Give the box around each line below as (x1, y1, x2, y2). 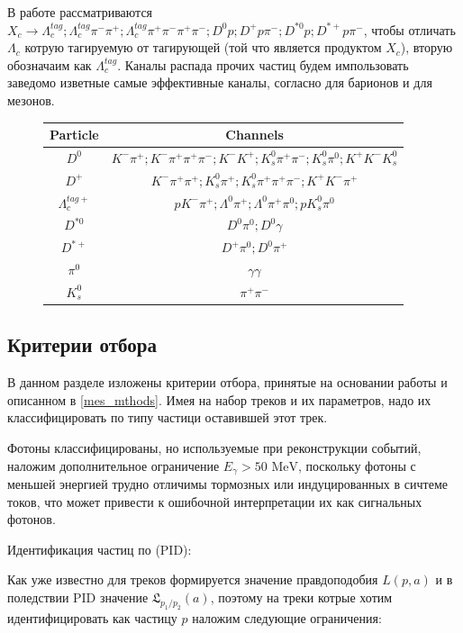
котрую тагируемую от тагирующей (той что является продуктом (24, 38, 382, 57)
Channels (225, 125, 284, 144)
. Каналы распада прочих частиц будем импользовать (117, 55, 409, 74)
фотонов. (7, 510, 56, 529)
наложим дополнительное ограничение (7, 456, 220, 475)
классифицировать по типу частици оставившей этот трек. (7, 408, 328, 427)
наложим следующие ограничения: (192, 608, 382, 627)
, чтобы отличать (363, 20, 456, 39)
